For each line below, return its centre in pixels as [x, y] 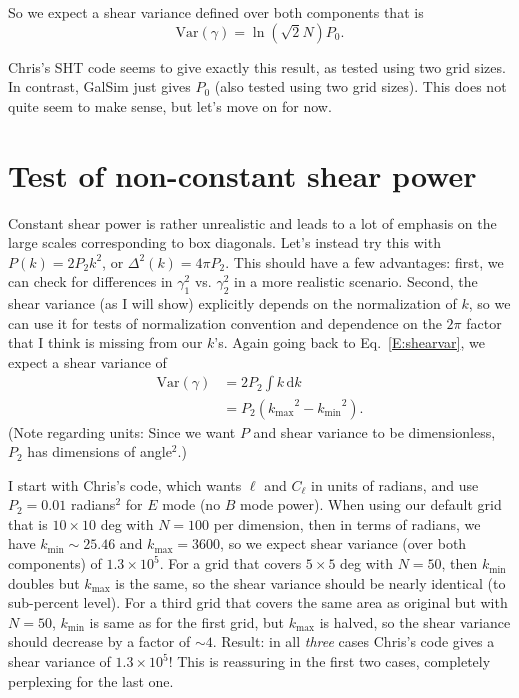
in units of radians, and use [395, 484]
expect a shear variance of [87, 361]
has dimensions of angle [99, 451]
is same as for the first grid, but [187, 621]
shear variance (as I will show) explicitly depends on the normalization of [232, 303]
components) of [55, 563]
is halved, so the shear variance [415, 621]
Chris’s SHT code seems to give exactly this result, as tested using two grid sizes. [257, 66]
